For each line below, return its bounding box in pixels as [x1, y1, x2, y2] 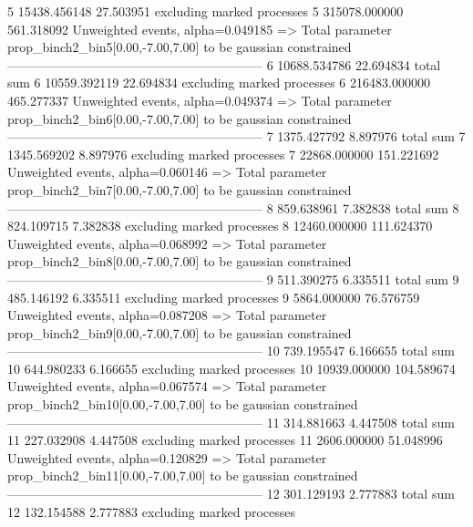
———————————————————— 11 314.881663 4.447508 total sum [7, 412, 455, 431]
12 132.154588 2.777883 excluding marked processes [7, 501, 296, 521]
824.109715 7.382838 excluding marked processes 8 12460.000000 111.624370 [7, 216, 433, 235]
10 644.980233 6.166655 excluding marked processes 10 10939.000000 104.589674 [7, 358, 456, 377]
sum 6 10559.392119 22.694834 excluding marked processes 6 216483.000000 [7, 73, 430, 92]
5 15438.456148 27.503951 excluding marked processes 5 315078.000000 [7, 2, 404, 20]
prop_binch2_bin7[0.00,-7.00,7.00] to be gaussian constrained [7, 180, 352, 199]
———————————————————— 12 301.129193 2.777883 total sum [7, 484, 455, 503]
